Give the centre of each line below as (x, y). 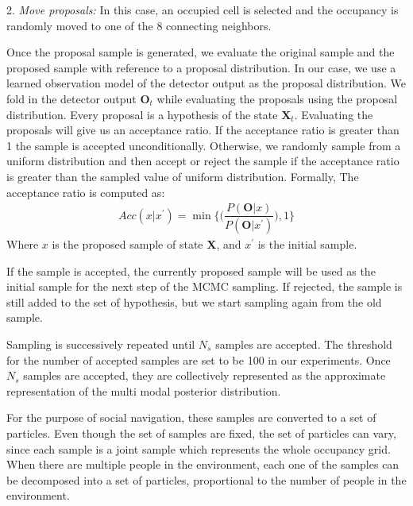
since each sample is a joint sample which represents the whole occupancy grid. (199, 448)
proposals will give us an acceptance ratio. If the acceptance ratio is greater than (203, 130)
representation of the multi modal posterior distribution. (144, 390)
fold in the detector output (71, 98)
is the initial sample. (307, 244)
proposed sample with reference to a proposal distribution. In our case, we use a (201, 67)
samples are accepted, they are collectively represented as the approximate (205, 375)
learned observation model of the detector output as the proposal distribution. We (206, 83)
